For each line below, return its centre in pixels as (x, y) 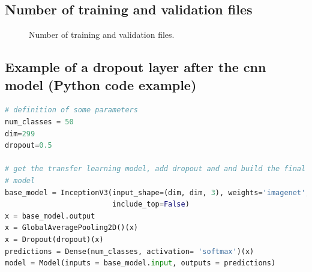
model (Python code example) (101, 84)
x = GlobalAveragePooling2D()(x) (71, 228)
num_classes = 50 (39, 122)
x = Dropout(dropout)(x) (54, 239)
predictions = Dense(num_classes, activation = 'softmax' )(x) (130, 251)
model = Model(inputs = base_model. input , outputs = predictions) (140, 263)
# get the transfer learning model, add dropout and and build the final (155, 169)
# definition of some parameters (71, 110)
